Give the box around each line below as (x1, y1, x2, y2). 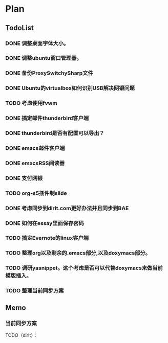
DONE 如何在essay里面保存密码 (5, 219, 85, 226)
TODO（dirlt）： (5, 332, 38, 338)
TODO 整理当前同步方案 (5, 287, 64, 294)
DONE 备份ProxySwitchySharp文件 (5, 70, 93, 77)
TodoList (5, 24, 34, 32)
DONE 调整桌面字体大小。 (5, 39, 69, 47)
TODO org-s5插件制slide (5, 190, 68, 197)
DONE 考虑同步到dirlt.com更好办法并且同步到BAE (5, 204, 129, 212)
